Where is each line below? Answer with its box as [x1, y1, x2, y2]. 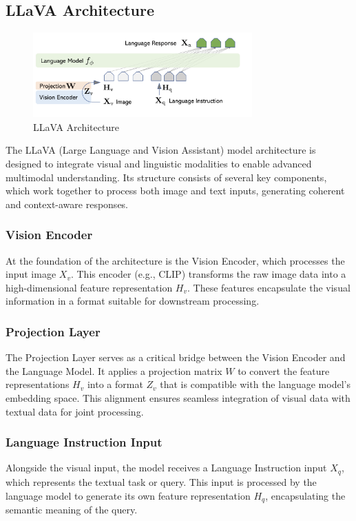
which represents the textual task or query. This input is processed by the [6, 474, 317, 489]
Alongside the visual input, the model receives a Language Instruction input [6, 460, 327, 475]
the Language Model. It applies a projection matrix [6, 363, 222, 378]
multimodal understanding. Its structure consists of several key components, [6, 170, 327, 184]
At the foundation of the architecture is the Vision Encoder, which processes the [6, 253, 345, 267]
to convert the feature [238, 363, 330, 378]
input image [6, 267, 56, 281]
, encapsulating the [265, 488, 346, 502]
